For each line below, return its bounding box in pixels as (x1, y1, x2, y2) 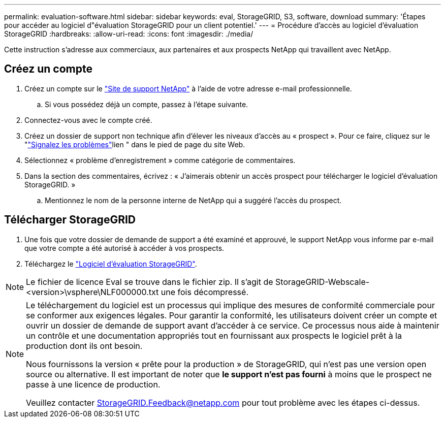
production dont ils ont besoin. (26, 340, 143, 351)
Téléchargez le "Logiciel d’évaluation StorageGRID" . (24, 259, 197, 268)
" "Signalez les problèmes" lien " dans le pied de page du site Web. (24, 140, 245, 149)
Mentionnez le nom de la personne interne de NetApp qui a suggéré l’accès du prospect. (45, 196, 342, 205)
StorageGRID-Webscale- (275, 276, 370, 287)
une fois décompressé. (161, 286, 248, 297)
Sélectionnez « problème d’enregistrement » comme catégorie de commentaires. (24, 155, 296, 165)
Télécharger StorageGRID (4, 213, 136, 226)
